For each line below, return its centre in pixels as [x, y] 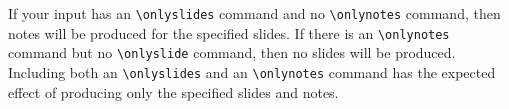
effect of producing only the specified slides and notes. [173, 91]
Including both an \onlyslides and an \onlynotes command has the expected [252, 71]
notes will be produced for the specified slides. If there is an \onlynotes [229, 32]
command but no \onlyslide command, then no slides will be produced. [232, 52]
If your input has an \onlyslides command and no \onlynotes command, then [254, 13]
